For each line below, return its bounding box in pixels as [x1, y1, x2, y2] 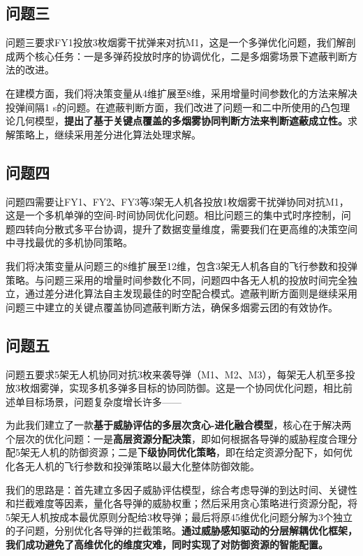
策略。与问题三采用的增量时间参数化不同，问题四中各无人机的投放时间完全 [6, 272, 348, 287]
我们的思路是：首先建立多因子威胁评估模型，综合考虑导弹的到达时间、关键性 [6, 482, 357, 497]
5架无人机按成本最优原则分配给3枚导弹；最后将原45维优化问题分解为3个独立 [6, 509, 353, 524]
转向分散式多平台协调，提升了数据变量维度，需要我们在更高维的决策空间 [24, 221, 357, 236]
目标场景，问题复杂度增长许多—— [24, 394, 181, 408]
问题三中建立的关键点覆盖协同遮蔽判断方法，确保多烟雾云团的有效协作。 [6, 299, 338, 314]
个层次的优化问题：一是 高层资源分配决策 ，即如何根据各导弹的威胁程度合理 [6, 431, 348, 445]
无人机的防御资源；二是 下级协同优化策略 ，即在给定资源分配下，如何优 [29, 445, 353, 459]
